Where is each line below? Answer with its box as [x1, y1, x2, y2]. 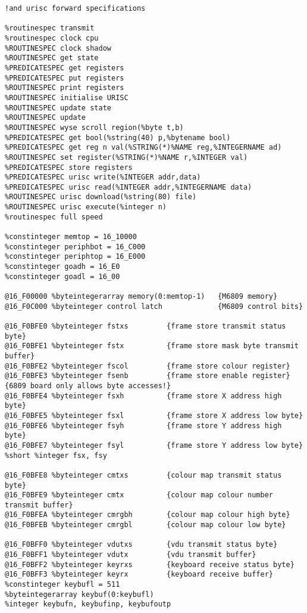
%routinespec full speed [5, 212, 103, 221]
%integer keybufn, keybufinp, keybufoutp [5, 600, 171, 609]
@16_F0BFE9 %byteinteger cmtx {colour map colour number [5, 491, 274, 500]
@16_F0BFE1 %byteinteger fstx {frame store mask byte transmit [5, 342, 299, 351]
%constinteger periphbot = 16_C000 [5, 242, 146, 251]
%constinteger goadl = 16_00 [5, 272, 120, 281]
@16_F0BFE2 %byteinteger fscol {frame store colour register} [5, 361, 290, 370]
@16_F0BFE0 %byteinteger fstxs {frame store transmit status [5, 322, 286, 330]
